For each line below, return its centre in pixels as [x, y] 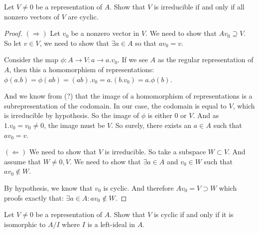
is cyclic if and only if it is [194, 214]
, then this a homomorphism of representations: [82, 69]
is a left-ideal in [111, 224]
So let [13, 43]
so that [146, 43]
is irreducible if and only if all [199, 6]
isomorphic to [25, 224]
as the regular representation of [205, 59]
